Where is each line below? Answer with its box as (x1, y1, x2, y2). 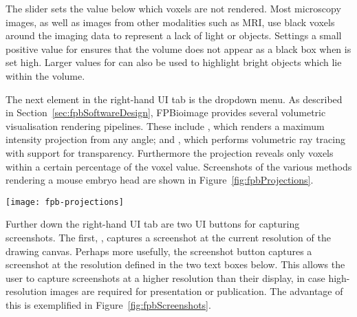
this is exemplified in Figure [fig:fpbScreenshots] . (6, 297, 211, 311)
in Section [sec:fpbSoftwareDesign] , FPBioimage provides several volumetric (6, 105, 326, 120)
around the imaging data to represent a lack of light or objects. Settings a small (6, 28, 342, 43)
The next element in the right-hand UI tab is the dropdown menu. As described (6, 91, 343, 106)
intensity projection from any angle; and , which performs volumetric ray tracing (6, 132, 345, 146)
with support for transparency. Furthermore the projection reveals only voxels (6, 145, 334, 160)
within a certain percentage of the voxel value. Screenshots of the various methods (6, 159, 352, 173)
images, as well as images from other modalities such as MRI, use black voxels (6, 14, 335, 29)
